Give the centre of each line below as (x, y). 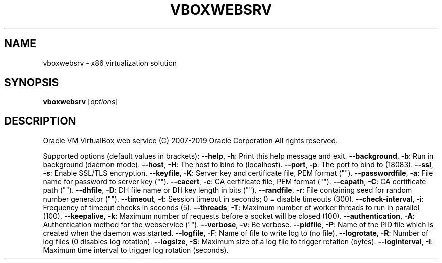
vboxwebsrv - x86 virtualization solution (110, 63)
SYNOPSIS (32, 83)
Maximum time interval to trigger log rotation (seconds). (136, 250)
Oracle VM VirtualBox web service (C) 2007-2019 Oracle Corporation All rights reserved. (190, 141)
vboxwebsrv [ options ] (80, 102)
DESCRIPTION (40, 121)
